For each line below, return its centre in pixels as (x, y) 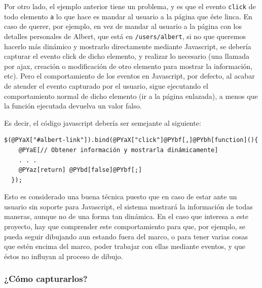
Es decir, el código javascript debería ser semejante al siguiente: (103, 122)
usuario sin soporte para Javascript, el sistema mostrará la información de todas (128, 206)
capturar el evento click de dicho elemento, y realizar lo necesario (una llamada (127, 56)
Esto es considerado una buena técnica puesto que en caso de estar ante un (121, 196)
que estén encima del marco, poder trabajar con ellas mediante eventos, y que (125, 246)
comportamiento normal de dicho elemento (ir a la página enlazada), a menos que (131, 96)
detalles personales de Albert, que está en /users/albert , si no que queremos (125, 36)
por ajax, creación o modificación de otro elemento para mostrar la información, (128, 66)
